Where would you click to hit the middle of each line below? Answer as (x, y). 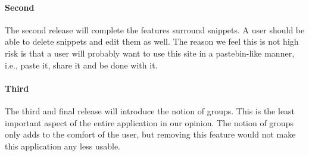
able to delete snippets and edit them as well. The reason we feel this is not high (152, 41)
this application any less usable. (63, 146)
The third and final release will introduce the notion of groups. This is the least (150, 110)
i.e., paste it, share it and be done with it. (81, 65)
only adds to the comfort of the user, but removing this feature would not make (150, 134)
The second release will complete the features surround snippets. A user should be (155, 29)
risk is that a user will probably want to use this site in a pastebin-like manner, (150, 53)
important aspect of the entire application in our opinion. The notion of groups (149, 122)
